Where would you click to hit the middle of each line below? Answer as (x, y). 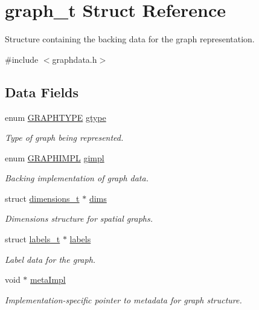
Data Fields (42, 92)
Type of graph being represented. (64, 137)
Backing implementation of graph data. (77, 178)
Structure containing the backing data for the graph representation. (130, 39)
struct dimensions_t (42, 198)
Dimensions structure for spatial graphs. (79, 218)
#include (22, 59)
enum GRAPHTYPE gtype (56, 117)
